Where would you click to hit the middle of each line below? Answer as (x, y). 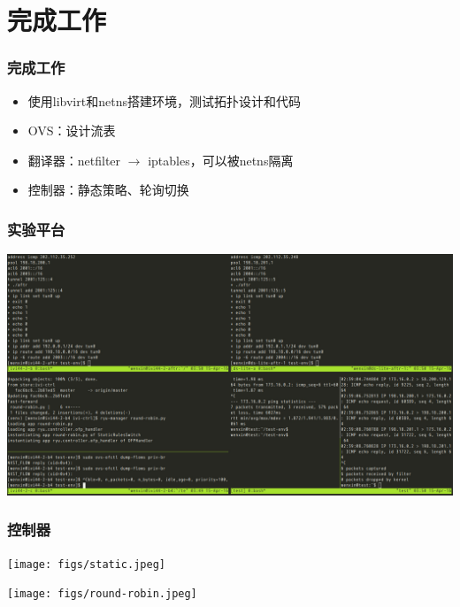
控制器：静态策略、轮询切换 (108, 190)
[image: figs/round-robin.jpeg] (102, 594)
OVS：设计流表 (72, 131)
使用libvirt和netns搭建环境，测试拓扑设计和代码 (164, 100)
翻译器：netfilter (74, 160)
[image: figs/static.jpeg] (86, 564)
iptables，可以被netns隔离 (221, 160)
